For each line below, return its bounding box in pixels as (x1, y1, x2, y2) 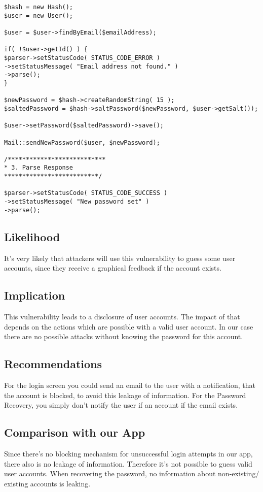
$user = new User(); (4, 12, 73, 19)
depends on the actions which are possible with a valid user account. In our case (4, 321, 253, 332)
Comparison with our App (4, 424, 145, 440)
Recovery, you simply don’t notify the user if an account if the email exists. (4, 400, 238, 410)
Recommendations (4, 356, 102, 372)
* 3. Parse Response (4, 164, 73, 172)
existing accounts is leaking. (4, 478, 91, 488)
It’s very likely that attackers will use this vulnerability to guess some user (4, 252, 236, 263)
